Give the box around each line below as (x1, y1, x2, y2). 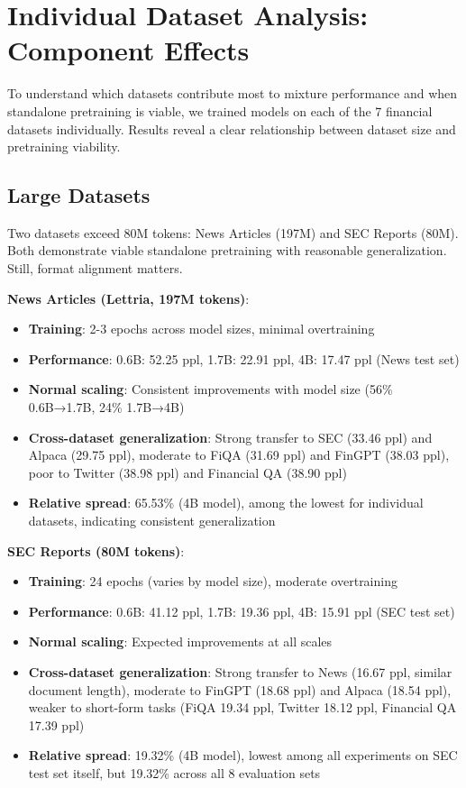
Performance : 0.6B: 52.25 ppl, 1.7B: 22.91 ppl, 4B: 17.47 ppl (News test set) (28, 349, 460, 368)
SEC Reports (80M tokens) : (7, 541, 185, 560)
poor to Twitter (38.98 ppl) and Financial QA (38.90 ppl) (28, 463, 347, 481)
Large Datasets (7, 181, 151, 209)
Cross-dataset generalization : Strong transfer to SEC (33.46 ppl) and (28, 427, 433, 446)
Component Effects (7, 32, 250, 69)
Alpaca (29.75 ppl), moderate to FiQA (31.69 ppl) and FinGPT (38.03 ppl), (28, 445, 450, 464)
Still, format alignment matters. (7, 259, 183, 278)
